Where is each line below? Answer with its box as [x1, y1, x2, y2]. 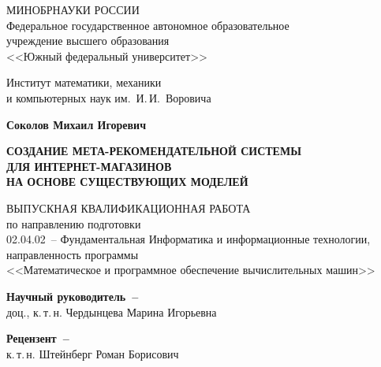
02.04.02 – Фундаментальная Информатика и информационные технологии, [6, 231, 371, 247]
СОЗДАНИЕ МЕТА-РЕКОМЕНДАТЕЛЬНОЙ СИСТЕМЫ [6, 143, 301, 159]
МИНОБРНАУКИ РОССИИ [6, 2, 140, 17]
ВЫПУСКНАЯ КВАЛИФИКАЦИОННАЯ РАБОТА [6, 199, 251, 216]
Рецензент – [6, 330, 69, 347]
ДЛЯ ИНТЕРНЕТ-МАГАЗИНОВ [6, 158, 172, 174]
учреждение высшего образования [6, 32, 170, 49]
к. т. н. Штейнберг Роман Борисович [6, 345, 179, 361]
